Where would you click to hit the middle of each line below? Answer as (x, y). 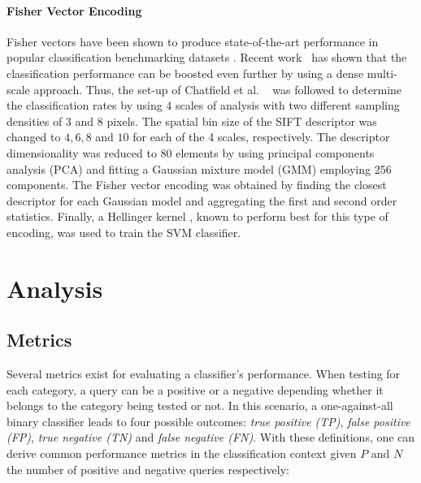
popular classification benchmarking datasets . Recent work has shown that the (207, 57)
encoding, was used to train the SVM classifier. (124, 232)
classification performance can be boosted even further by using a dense (185, 73)
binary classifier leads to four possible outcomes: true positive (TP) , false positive (208, 421)
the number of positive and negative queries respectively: (148, 469)
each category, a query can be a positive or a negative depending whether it (195, 389)
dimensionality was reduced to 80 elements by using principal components (191, 152)
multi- (382, 73)
